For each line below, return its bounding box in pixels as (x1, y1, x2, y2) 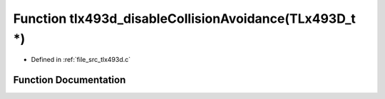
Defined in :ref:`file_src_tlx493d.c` (31, 56, 131, 64)
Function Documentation (13, 74, 126, 86)
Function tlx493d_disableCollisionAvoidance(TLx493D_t (13, 11, 356, 26)
